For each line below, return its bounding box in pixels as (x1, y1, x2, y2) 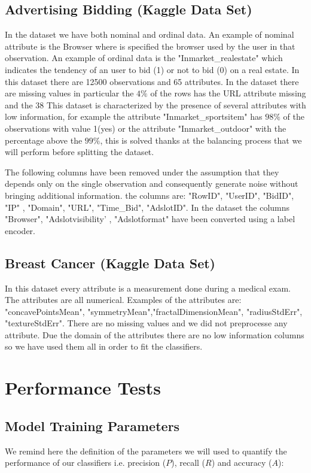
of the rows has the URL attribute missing (150, 87, 306, 99)
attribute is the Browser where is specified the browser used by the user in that (5, 40, 295, 52)
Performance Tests (5, 375, 161, 400)
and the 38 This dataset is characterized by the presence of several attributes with (5, 98, 306, 111)
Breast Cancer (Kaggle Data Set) (5, 253, 216, 272)
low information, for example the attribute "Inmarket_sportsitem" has (5, 110, 263, 123)
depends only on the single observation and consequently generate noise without (5, 177, 298, 190)
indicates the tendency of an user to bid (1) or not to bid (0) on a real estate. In (5, 63, 300, 75)
